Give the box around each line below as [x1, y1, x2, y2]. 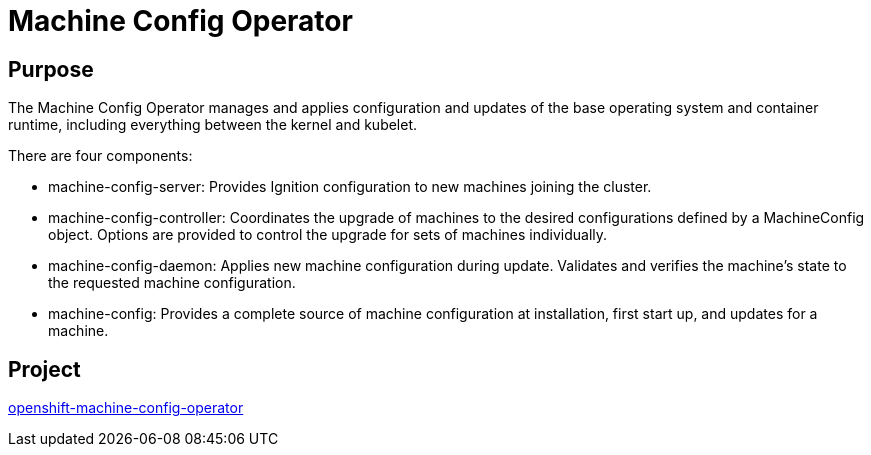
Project [8, 356, 81, 382]
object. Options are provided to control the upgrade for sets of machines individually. [48, 226, 608, 244]
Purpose [8, 56, 94, 82]
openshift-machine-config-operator [8, 399, 244, 417]
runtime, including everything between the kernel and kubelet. [8, 116, 418, 134]
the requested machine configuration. [48, 274, 296, 292]
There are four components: [8, 147, 193, 165]
